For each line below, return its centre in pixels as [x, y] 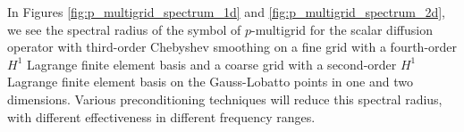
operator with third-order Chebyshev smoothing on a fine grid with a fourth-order [232, 47]
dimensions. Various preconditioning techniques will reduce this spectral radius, [225, 99]
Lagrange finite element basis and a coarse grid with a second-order [211, 64]
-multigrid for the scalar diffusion [342, 29]
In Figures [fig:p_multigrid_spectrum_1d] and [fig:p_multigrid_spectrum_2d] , [226, 12]
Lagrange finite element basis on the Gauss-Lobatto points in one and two [210, 82]
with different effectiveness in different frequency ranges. [161, 116]
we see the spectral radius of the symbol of [124, 29]
